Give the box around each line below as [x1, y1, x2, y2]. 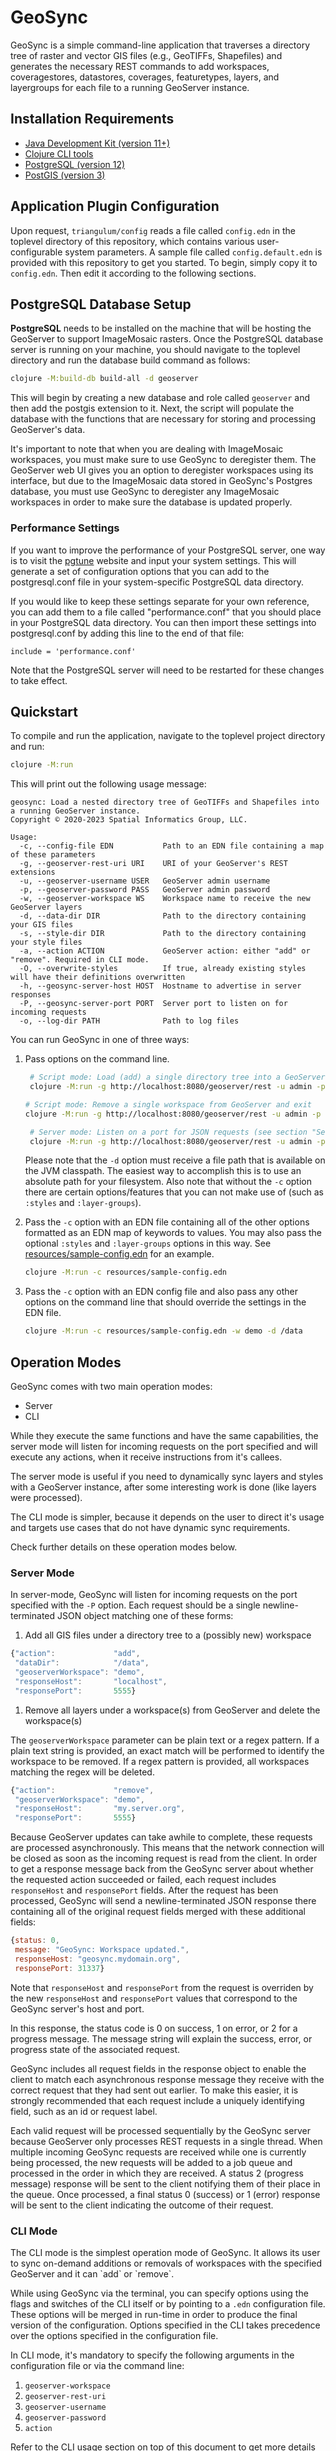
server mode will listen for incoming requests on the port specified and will [10, 1441, 318, 1453]
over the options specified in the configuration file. [10, 2330, 219, 2342]
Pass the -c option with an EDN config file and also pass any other [24, 1286, 298, 1298]
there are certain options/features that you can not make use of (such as [24, 1186, 325, 1198]
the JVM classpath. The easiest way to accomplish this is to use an [24, 1165, 302, 1177]
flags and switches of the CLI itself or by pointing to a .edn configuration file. [10, 2298, 326, 2310]
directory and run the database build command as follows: [10, 354, 251, 366]
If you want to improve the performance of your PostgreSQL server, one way [10, 544, 326, 556]
